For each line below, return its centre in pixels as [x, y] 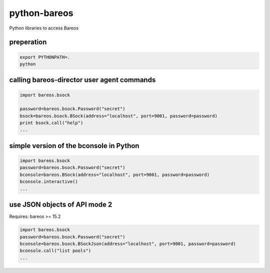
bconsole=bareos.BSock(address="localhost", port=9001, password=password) [115, 174]
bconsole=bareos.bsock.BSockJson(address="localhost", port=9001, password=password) [128, 243]
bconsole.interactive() [49, 182]
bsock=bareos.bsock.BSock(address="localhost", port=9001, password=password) [118, 116]
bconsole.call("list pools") [55, 251]
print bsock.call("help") [51, 123]
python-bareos [41, 13]
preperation [28, 42]
